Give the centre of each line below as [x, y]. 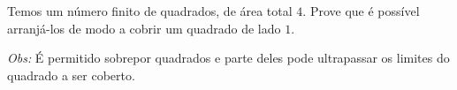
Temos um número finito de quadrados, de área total [150, 11]
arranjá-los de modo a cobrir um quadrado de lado [144, 28]
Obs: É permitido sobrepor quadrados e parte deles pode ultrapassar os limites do [228, 58]
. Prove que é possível [361, 11]
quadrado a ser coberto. [71, 75]
